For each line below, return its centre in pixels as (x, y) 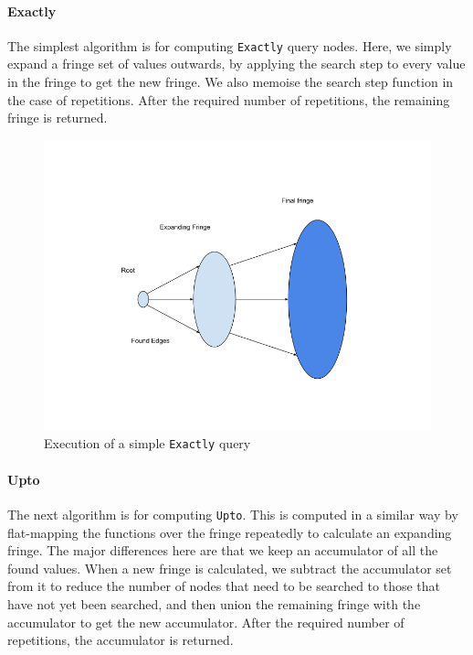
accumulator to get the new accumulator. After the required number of (206, 622)
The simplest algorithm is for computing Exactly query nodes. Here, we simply (230, 45)
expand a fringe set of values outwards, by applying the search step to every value (236, 64)
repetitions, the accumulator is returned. (121, 640)
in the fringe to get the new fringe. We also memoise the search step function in (231, 82)
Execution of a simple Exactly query (147, 443)
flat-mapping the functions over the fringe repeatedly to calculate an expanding (230, 532)
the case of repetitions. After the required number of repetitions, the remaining (229, 99)
